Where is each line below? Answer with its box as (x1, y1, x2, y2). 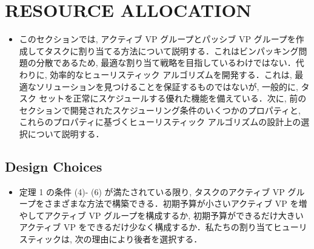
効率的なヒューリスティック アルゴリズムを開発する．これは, (50, 68, 292, 80)
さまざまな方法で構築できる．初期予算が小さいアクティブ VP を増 (44, 197, 307, 210)
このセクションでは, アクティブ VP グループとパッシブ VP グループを (19, 33, 296, 45)
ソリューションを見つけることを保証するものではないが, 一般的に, (36, 80, 298, 92)
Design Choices (5, 157, 102, 175)
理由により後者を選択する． (92, 233, 202, 245)
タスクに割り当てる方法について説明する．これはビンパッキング (44, 44, 299, 57)
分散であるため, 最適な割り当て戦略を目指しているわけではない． (36, 56, 296, 69)
